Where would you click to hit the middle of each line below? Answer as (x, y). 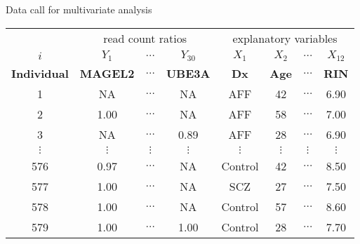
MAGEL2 (107, 73)
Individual (40, 73)
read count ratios (145, 38)
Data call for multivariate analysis (79, 9)
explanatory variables (285, 38)
